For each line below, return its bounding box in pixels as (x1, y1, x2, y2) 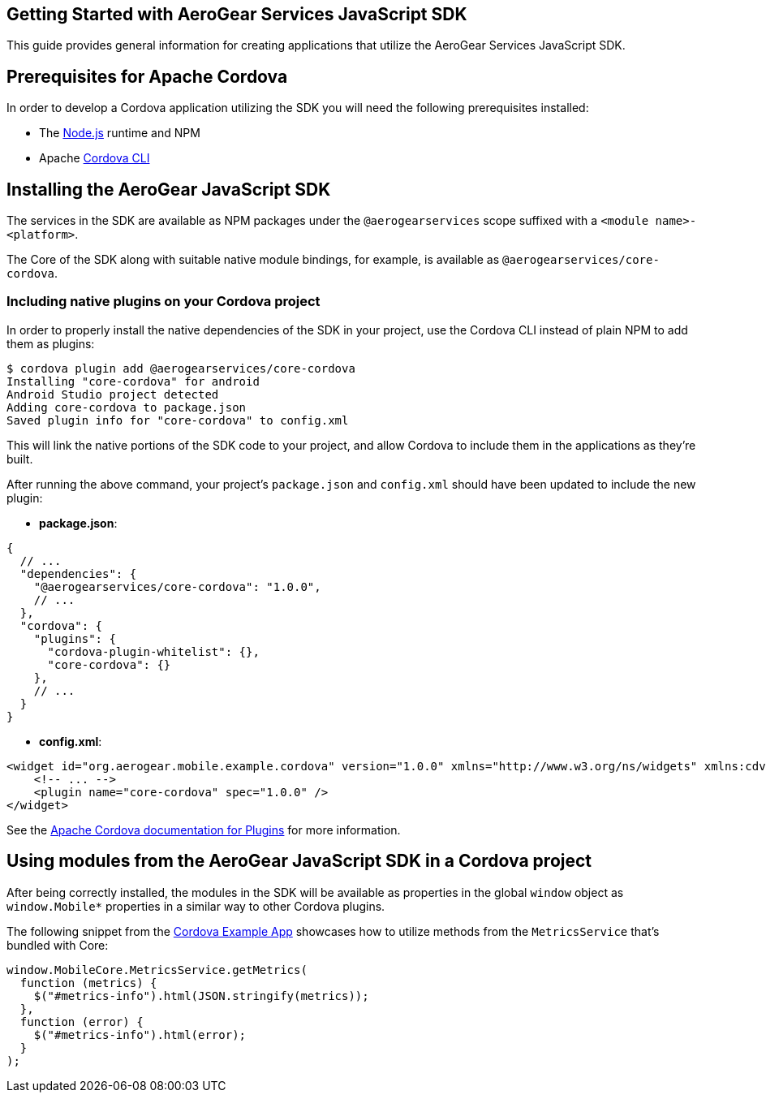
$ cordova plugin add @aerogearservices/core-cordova (6, 361, 355, 375)
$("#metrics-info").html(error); (33, 1028, 247, 1041)
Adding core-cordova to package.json (6, 400, 247, 414)
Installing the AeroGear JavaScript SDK (6, 179, 331, 200)
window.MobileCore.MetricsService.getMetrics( (6, 963, 308, 976)
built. (6, 451, 33, 466)
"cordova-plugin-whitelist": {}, (47, 644, 260, 658)
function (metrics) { (19, 976, 157, 989)
